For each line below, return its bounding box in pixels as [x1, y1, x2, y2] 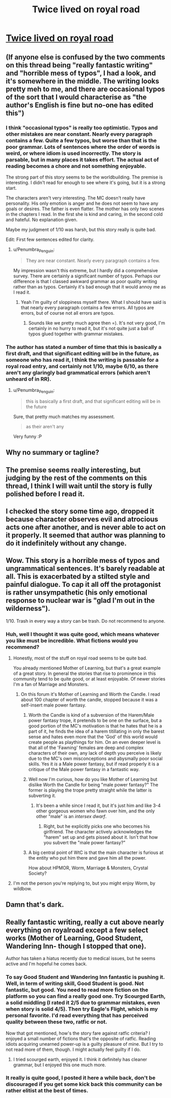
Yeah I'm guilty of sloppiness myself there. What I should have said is [20, 299, 166, 305]
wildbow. [13, 886, 32, 892]
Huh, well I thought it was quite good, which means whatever [6, 630, 160, 638]
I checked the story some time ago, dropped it [6, 507, 155, 515]
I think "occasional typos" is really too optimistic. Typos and [6, 124, 158, 131]
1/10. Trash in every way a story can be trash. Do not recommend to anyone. [6, 618, 165, 624]
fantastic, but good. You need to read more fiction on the [6, 986, 149, 994]
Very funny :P [13, 433, 42, 440]
